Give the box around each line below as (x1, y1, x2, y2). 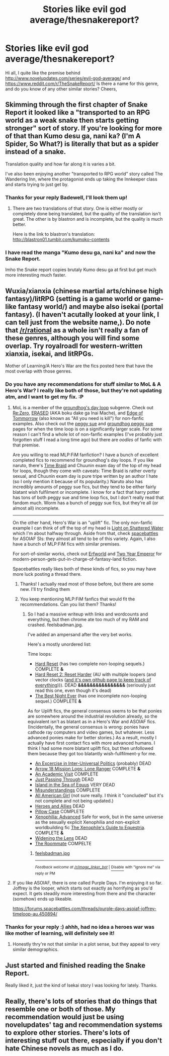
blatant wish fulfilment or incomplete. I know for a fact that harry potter (12, 489, 160, 495)
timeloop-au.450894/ (12, 911, 58, 917)
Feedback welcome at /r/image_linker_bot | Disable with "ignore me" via (35, 865, 160, 870)
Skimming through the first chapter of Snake (5, 101, 148, 109)
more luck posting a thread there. (12, 571, 82, 577)
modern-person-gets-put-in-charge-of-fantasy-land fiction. (12, 556, 137, 562)
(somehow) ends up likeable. (12, 896, 73, 902)
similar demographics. (12, 946, 59, 952)
